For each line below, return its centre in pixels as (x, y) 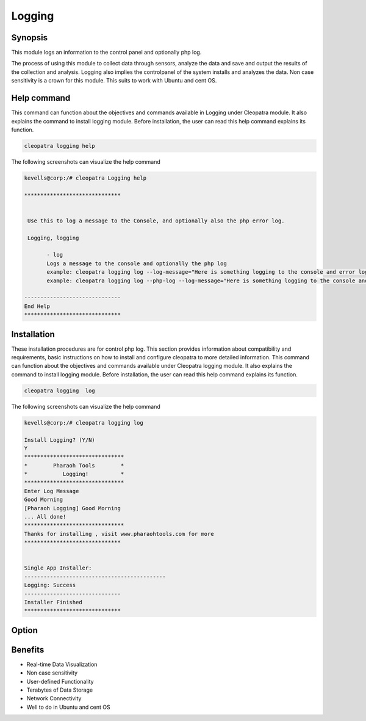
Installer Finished (53, 602)
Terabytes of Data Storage (60, 690)
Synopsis (30, 38)
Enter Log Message (52, 491)
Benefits (28, 650)
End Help (37, 306)
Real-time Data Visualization (62, 664)
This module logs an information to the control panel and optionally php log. (106, 53)
